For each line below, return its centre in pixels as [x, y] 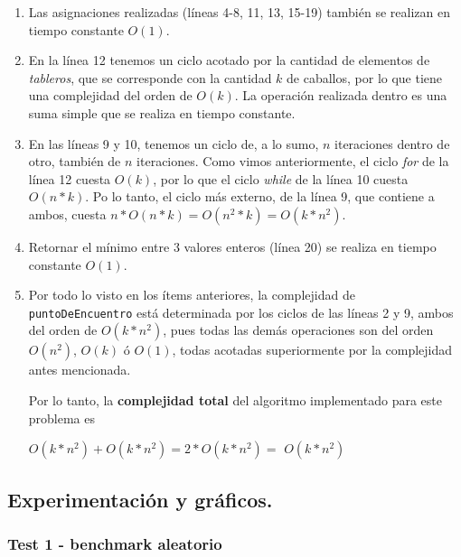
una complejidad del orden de [110, 95]
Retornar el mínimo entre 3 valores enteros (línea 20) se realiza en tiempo [232, 246]
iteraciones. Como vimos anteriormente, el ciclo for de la [293, 161]
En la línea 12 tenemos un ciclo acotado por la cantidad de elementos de [229, 60]
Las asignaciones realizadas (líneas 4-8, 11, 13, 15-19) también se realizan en [239, 12]
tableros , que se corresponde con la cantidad [150, 77]
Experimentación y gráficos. [140, 499]
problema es [62, 418]
